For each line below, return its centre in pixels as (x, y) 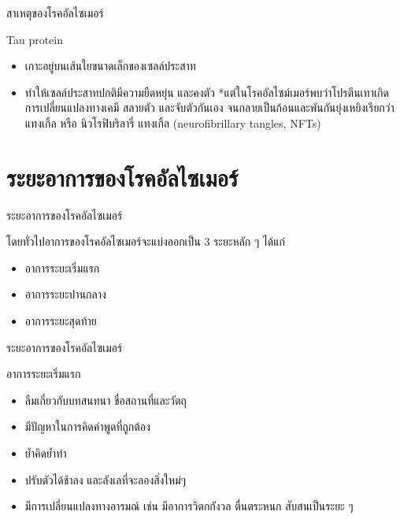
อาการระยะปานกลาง (65, 294)
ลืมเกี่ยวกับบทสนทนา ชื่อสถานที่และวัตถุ (106, 400)
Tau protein (35, 39)
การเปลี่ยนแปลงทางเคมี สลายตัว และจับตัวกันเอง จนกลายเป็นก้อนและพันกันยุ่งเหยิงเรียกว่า (209, 108)
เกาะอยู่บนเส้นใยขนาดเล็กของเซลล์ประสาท (110, 66)
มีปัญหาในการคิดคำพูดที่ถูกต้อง (87, 426)
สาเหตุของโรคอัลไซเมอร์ (55, 13)
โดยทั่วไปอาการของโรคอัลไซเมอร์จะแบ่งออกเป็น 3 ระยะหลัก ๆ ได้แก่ (146, 241)
